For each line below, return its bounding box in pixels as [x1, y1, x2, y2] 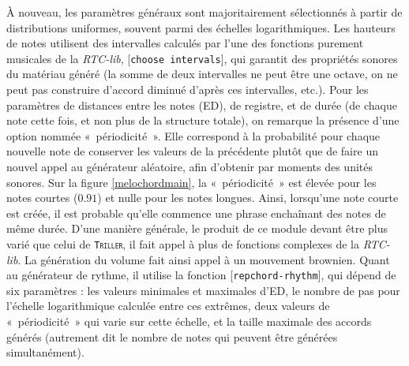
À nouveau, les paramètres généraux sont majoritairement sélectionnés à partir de [6, 4, 403, 20]
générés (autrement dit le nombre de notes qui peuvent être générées [6, 328, 338, 345]
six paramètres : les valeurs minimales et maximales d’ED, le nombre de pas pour [6, 282, 400, 298]
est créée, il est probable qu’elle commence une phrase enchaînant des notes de [6, 204, 386, 221]
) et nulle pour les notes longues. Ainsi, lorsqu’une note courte [97, 189, 399, 206]
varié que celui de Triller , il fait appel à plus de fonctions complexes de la [6, 235, 359, 252]
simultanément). [6, 344, 84, 360]
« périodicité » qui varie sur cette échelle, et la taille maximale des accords [6, 313, 372, 330]
